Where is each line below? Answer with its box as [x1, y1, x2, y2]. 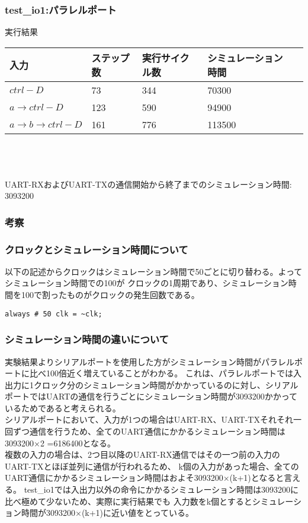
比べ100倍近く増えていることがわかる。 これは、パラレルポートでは [29, 367, 293, 379]
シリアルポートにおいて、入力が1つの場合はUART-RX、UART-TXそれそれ [5, 413, 293, 426]
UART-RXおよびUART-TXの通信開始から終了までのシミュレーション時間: [5, 177, 292, 190]
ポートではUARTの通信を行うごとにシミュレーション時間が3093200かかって [5, 390, 297, 402]
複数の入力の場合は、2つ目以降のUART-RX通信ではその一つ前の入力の [5, 448, 280, 461]
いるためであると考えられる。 [5, 401, 121, 414]
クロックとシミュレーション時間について [5, 242, 188, 256]
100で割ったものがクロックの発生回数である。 [21, 289, 200, 301]
